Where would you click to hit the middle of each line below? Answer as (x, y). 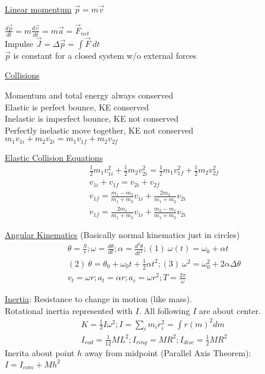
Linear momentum (38, 9)
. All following (165, 310)
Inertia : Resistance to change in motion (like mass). (98, 298)
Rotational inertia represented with (69, 310)
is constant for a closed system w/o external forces (105, 55)
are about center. (230, 310)
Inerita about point (40, 353)
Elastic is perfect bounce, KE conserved (77, 107)
